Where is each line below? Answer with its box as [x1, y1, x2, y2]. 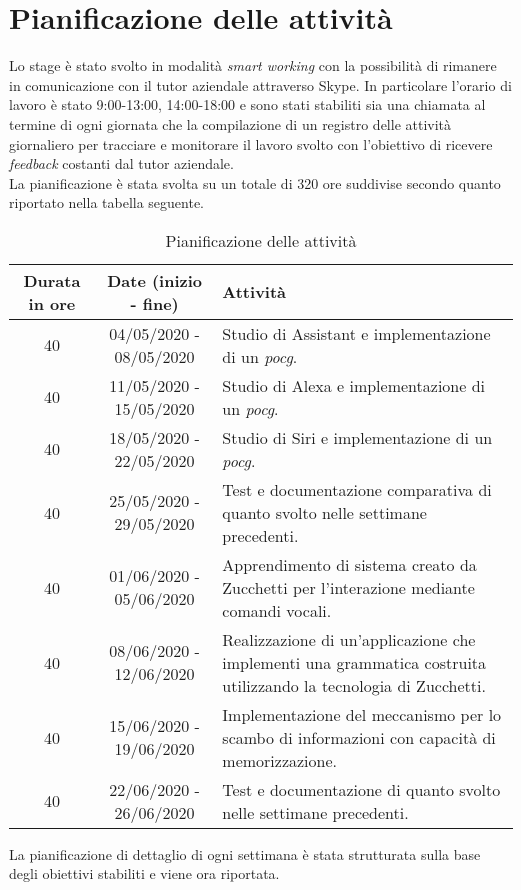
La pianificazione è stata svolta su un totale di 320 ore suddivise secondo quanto [9, 172, 501, 193]
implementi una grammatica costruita [222, 650, 487, 674]
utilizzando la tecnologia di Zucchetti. [222, 673, 486, 697]
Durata [23, 268, 81, 292]
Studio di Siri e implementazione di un [222, 425, 493, 449]
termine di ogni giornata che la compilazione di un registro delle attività [9, 113, 452, 134]
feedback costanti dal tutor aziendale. [9, 153, 234, 174]
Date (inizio [107, 268, 203, 292]
